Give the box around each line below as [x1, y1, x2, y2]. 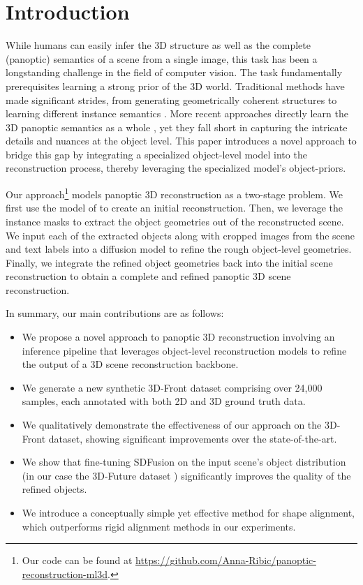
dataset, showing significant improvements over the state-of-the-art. [48, 431, 337, 445]
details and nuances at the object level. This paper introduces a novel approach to [6, 133, 357, 148]
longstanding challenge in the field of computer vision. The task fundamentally [6, 65, 343, 80]
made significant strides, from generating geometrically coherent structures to [6, 92, 337, 107]
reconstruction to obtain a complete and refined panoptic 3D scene [6, 269, 291, 283]
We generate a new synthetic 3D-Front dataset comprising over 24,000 [22, 380, 323, 394]
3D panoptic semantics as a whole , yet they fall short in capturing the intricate [6, 119, 348, 134]
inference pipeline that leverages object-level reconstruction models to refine [22, 343, 347, 357]
